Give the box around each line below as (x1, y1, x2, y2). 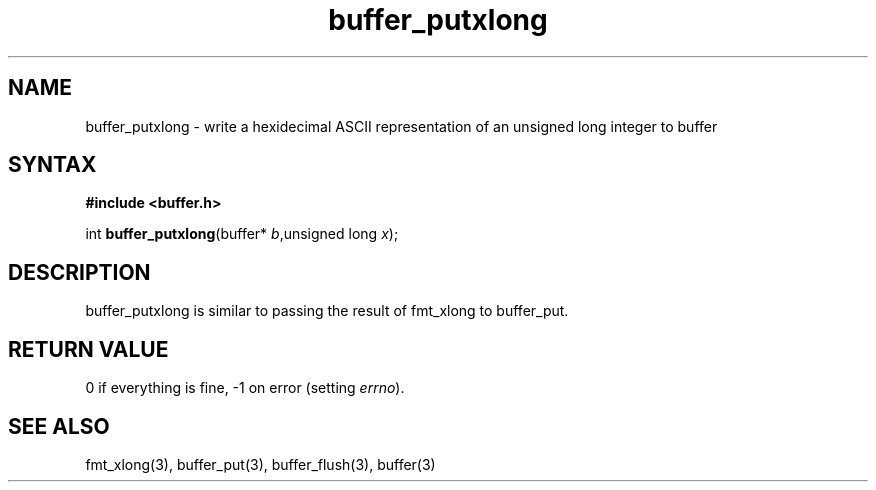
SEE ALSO (8, 413, 110, 439)
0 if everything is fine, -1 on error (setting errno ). (85, 379, 405, 397)
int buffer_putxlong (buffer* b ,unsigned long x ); (85, 225, 399, 243)
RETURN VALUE (8, 336, 169, 362)
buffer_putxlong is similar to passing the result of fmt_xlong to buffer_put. (85, 302, 569, 320)
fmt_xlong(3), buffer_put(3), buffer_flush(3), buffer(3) (85, 455, 436, 473)
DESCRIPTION (8, 259, 151, 285)
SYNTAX (8, 152, 97, 178)
